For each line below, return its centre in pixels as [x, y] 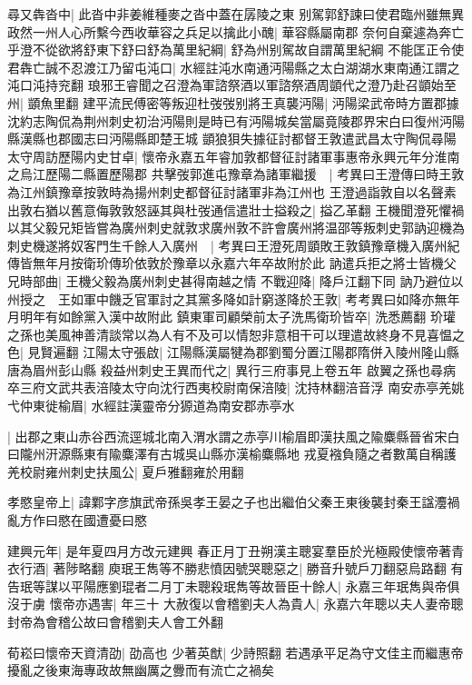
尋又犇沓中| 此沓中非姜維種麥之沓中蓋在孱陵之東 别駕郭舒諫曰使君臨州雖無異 [236, 14]
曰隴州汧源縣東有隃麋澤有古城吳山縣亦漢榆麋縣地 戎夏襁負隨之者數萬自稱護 [232, 454]
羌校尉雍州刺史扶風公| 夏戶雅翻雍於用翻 [126, 471]
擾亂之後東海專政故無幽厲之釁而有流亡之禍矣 [141, 670]
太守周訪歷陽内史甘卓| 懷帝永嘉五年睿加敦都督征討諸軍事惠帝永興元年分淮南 [234, 156]
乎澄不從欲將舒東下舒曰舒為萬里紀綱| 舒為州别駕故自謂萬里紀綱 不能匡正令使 [236, 50]
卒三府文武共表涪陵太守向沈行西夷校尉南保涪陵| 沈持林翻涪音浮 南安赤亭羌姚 [236, 387]
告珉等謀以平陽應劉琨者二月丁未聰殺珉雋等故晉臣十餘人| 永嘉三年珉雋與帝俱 [234, 586]
